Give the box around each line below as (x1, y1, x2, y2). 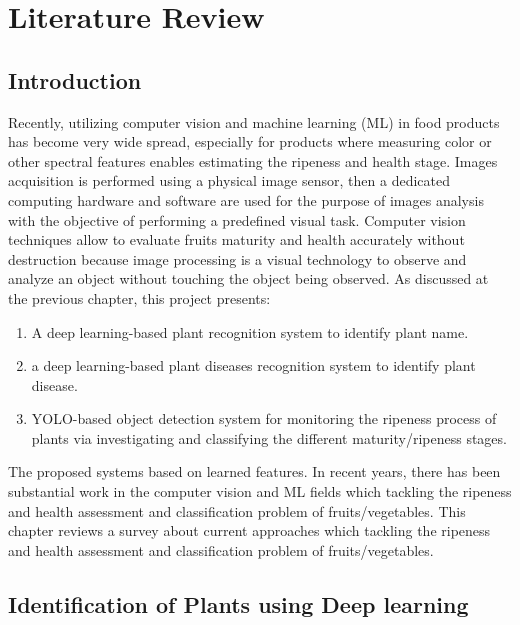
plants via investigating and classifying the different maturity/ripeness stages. (31, 427, 507, 448)
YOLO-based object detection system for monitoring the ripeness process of (31, 408, 497, 429)
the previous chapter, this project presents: (8, 287, 271, 308)
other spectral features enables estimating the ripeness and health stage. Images (8, 150, 498, 171)
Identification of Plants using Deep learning (8, 588, 469, 619)
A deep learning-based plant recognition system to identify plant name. (31, 321, 469, 342)
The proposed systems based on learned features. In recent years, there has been (8, 461, 501, 482)
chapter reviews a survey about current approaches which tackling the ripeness (8, 520, 491, 541)
